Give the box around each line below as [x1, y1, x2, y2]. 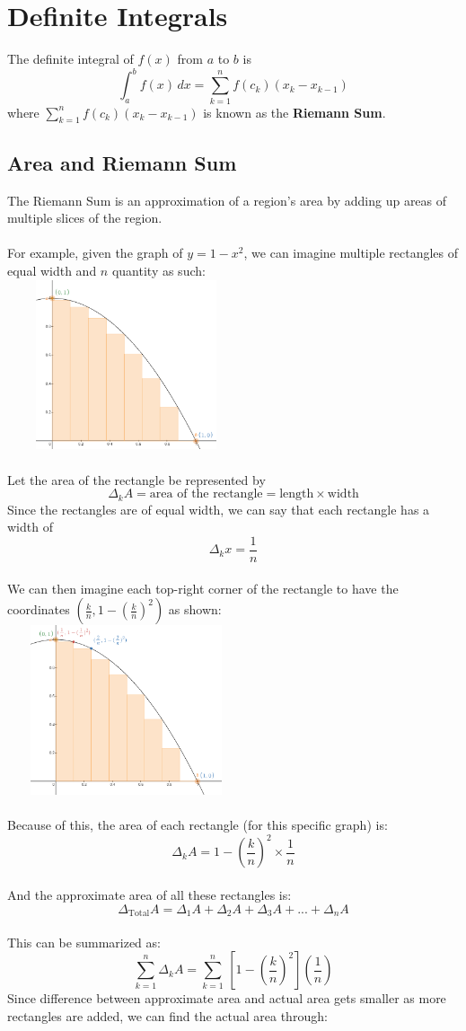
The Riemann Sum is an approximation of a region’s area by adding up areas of [7, 190, 447, 209]
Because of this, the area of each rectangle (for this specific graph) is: [7, 815, 388, 834]
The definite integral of [7, 49, 134, 68]
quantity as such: [111, 260, 206, 279]
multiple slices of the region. [7, 208, 163, 227]
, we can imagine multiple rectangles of [243, 243, 459, 262]
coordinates [7, 600, 70, 619]
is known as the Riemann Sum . [203, 102, 386, 121]
